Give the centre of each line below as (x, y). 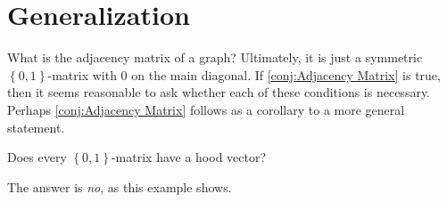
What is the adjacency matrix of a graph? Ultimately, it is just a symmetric (215, 57)
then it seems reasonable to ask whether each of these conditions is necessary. (219, 92)
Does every (37, 157)
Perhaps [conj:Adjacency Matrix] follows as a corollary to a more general (206, 109)
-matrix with (82, 74)
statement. (36, 127)
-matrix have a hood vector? (189, 157)
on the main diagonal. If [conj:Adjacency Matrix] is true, (286, 74)
